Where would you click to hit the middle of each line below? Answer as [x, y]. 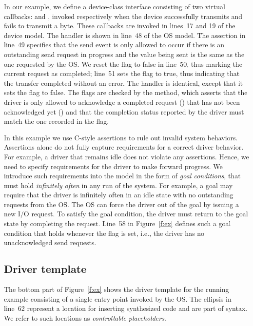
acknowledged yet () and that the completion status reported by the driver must [124, 111]
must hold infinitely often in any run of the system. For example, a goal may [118, 185]
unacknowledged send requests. [50, 242]
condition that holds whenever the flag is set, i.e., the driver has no [104, 233]
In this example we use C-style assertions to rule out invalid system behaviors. [121, 137]
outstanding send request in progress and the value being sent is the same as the [124, 54]
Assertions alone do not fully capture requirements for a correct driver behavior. [124, 147]
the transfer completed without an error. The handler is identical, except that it [124, 83]
